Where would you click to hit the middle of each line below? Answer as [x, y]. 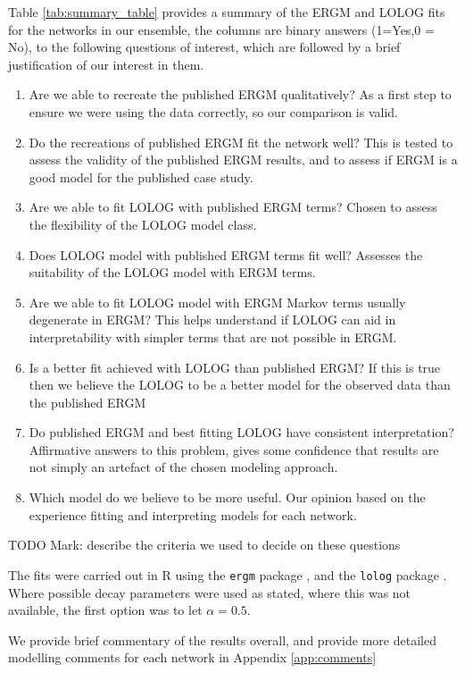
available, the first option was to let [105, 610]
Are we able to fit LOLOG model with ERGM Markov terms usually [217, 302]
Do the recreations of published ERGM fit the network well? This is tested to [241, 142]
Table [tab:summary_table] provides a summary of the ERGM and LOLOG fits [227, 12]
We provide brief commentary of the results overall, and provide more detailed [222, 639]
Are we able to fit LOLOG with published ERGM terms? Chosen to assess [233, 207]
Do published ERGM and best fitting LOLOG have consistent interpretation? [241, 432]
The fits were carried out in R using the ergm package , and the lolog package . [228, 574]
